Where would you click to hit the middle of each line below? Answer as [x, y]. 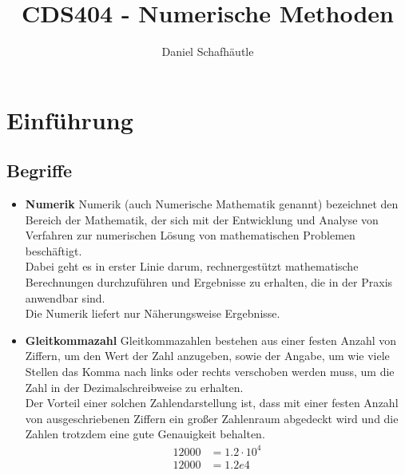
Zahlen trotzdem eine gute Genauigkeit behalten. [145, 434]
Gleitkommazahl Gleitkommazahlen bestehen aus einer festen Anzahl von [211, 340]
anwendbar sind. [65, 297]
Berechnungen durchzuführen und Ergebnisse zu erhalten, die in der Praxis [209, 282]
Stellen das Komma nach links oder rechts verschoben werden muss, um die [210, 372]
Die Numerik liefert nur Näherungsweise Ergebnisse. [153, 313]
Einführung [70, 119]
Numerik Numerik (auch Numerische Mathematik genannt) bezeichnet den [212, 204]
